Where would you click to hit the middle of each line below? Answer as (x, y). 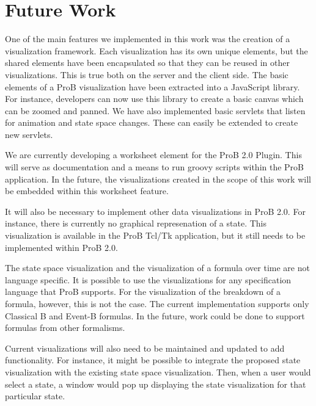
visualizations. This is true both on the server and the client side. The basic (147, 74)
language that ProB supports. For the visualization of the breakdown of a (143, 292)
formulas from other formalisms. (65, 328)
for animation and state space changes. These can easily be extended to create (152, 122)
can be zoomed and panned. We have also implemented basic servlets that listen (155, 110)
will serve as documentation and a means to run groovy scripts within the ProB (155, 167)
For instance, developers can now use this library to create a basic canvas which (154, 99)
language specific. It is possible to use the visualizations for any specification (148, 279)
